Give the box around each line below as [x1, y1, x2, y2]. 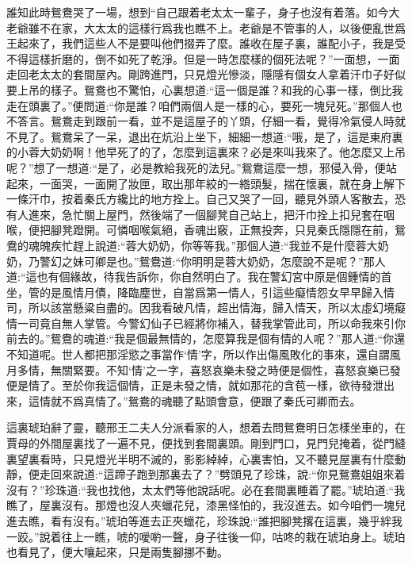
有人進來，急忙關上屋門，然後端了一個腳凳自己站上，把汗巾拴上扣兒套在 [6, 206, 383, 222]
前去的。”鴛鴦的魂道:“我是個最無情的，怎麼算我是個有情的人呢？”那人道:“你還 [6, 330, 406, 347]
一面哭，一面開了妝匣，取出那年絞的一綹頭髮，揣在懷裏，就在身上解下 [39, 175, 406, 191]
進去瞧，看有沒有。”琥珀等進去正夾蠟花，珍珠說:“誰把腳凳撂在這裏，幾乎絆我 [6, 513, 403, 528]
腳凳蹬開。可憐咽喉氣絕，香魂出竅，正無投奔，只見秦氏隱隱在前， [50, 221, 395, 238]
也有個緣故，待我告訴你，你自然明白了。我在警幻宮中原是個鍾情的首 [36, 268, 392, 285]
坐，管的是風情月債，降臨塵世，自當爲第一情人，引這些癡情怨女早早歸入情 [6, 283, 395, 300]
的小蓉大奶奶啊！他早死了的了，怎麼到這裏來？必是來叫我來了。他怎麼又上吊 [6, 144, 406, 160]
